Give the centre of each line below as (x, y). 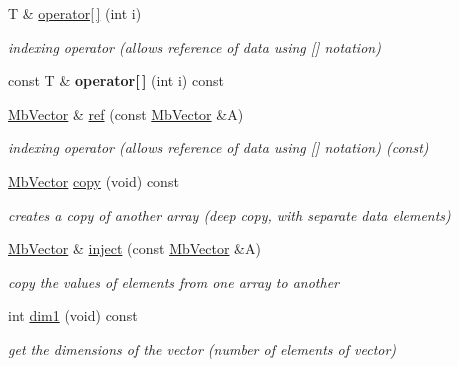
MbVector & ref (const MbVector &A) (126, 113)
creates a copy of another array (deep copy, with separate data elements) (229, 214)
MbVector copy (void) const (93, 180)
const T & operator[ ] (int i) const (116, 80)
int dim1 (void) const (73, 315)
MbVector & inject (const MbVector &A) (134, 248)
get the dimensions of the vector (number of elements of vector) (202, 348)
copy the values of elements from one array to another (174, 281)
